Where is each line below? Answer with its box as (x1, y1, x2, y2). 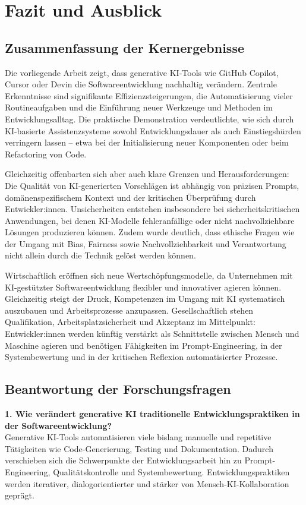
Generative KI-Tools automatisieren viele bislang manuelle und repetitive (5, 431, 272, 443)
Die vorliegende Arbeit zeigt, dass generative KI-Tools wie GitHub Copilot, (5, 66, 279, 78)
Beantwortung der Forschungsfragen (5, 380, 231, 398)
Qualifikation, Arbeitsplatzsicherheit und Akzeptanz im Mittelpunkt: (5, 315, 255, 328)
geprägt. (5, 489, 34, 501)
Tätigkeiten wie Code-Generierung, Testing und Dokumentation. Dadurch (5, 442, 273, 454)
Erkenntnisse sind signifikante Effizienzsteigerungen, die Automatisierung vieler (5, 89, 293, 102)
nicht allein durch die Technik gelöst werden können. (5, 249, 196, 261)
